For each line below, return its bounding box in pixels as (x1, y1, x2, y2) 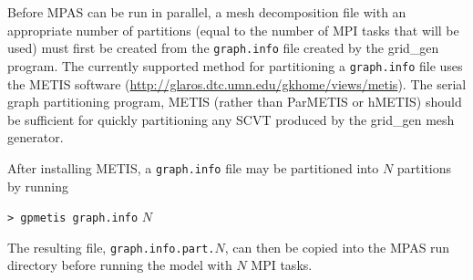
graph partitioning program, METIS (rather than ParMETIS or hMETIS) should (7, 92, 462, 111)
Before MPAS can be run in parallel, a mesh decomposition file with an (7, 3, 406, 21)
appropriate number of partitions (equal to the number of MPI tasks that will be (7, 20, 459, 39)
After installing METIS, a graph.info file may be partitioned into (7, 158, 379, 177)
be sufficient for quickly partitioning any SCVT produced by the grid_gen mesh (7, 109, 455, 129)
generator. (7, 128, 64, 147)
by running (7, 176, 68, 195)
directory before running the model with (7, 255, 232, 275)
